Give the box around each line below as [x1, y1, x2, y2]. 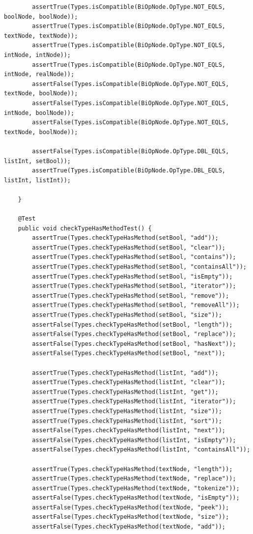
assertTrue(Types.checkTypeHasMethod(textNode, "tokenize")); [32, 484, 240, 492]
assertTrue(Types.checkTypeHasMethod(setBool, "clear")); [32, 244, 226, 251]
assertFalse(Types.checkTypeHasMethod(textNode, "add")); [32, 523, 226, 531]
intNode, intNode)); [4, 51, 71, 58]
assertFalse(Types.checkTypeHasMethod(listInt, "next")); [32, 427, 226, 434]
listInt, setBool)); [4, 157, 71, 165]
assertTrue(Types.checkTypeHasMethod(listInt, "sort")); [32, 417, 222, 424]
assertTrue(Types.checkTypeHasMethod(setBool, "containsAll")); [32, 263, 247, 271]
